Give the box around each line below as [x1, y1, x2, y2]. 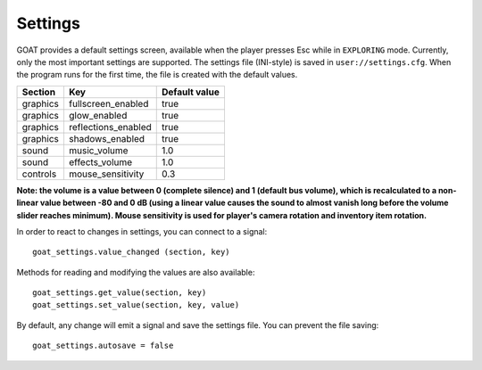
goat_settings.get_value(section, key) [32, 288, 207, 298]
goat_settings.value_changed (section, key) [32, 247, 231, 258]
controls [21, 168, 57, 180]
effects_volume [68, 156, 133, 169]
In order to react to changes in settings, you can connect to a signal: [16, 226, 268, 236]
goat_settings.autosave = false [32, 341, 174, 351]
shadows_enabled [68, 132, 145, 144]
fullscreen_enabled [68, 97, 149, 110]
